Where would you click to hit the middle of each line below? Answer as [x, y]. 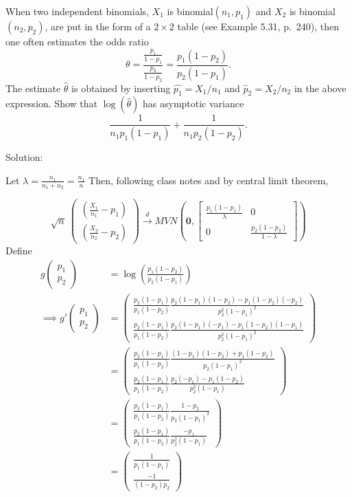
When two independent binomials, [77, 11]
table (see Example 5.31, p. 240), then [258, 26]
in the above [320, 88]
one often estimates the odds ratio [77, 41]
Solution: [24, 157]
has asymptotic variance [193, 103]
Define [19, 251]
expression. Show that [51, 103]
